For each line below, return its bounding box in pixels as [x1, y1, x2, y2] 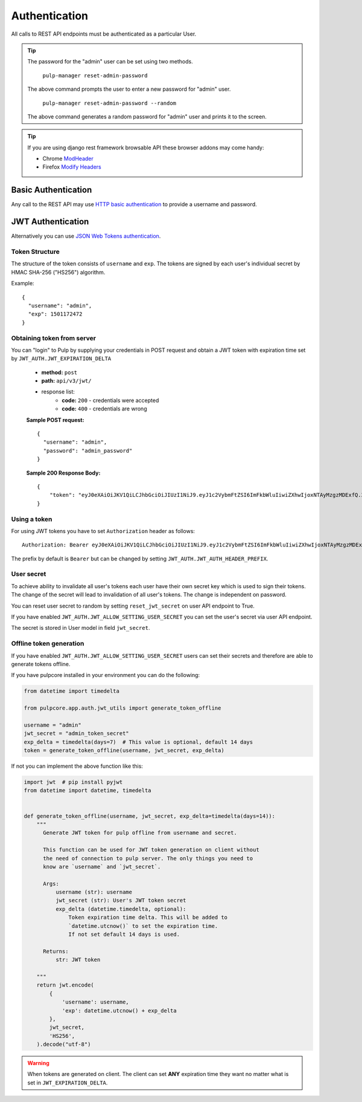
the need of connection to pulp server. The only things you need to [43, 855, 253, 861]
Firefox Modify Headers [42, 163, 102, 170]
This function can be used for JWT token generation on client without [43, 846, 259, 854]
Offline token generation [11, 640, 84, 648]
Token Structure [11, 248, 60, 256]
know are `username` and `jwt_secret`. [43, 863, 161, 870]
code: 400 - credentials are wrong [62, 405, 147, 412]
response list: [41, 388, 75, 395]
